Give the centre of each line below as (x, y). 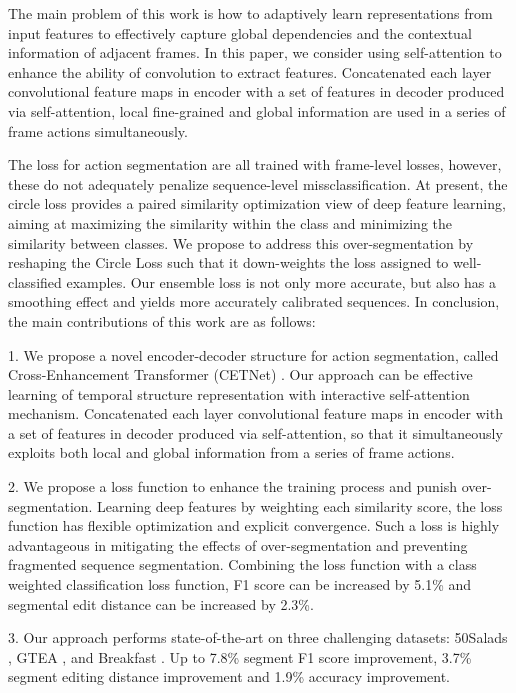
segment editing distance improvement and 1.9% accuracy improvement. (229, 676)
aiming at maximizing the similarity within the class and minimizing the (230, 222)
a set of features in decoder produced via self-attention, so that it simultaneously (255, 432)
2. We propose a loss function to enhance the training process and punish (232, 486)
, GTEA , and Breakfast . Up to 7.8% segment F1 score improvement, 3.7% (240, 656)
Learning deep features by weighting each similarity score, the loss (300, 505)
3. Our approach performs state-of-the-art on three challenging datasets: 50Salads (258, 637)
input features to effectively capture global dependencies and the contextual (240, 32)
